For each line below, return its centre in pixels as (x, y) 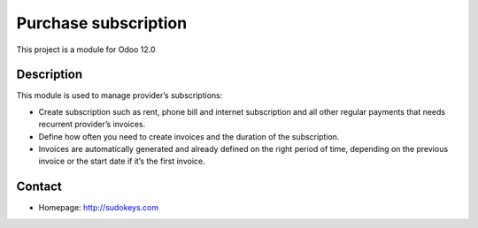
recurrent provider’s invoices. (92, 125)
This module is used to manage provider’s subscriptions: (119, 95)
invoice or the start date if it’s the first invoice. (122, 161)
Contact (39, 187)
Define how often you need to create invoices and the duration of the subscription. (189, 136)
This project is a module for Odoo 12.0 (86, 49)
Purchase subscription (102, 23)
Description (50, 75)
